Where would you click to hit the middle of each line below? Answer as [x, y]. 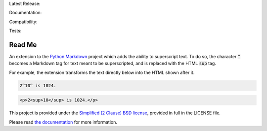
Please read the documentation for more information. [63, 122]
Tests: [15, 31]
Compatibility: [23, 22]
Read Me [23, 45]
